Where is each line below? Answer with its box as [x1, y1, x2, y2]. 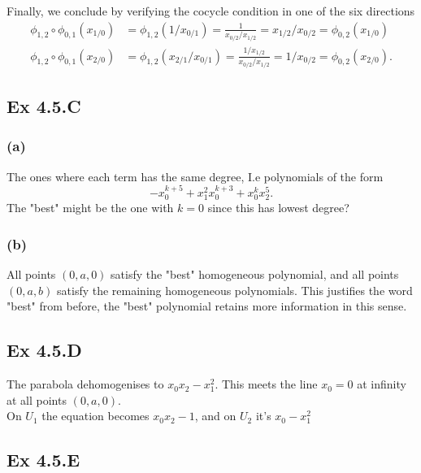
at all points [7, 391, 67, 408]
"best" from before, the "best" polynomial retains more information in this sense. [7, 297, 407, 315]
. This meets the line [215, 375, 318, 393]
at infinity [357, 375, 406, 393]
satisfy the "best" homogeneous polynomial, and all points [111, 266, 399, 283]
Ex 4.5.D [7, 337, 82, 362]
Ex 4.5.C [7, 93, 81, 118]
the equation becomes [41, 407, 150, 424]
